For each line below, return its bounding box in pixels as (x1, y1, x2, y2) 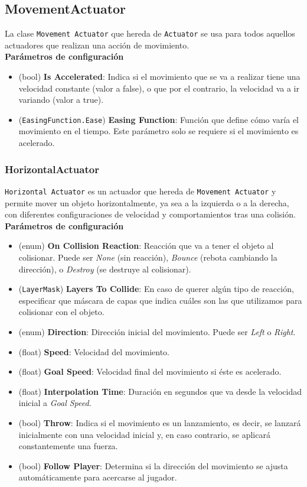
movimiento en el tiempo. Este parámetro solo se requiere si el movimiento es (18, 125, 299, 137)
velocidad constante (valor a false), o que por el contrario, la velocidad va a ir (18, 82, 299, 94)
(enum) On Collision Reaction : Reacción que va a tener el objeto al (18, 239, 274, 252)
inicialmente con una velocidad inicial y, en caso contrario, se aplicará (18, 428, 270, 440)
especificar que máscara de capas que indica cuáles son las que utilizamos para (18, 294, 302, 306)
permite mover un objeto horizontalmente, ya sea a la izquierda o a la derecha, (5, 196, 289, 209)
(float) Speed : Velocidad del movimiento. (18, 345, 169, 358)
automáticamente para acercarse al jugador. (18, 471, 177, 483)
